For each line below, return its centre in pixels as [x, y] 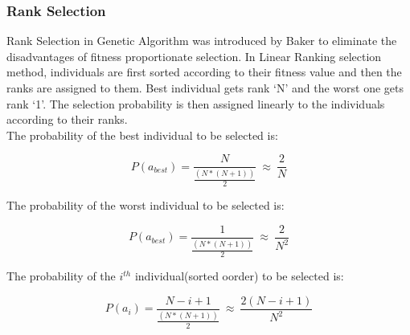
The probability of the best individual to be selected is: [142, 135]
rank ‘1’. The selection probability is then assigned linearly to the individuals [196, 103]
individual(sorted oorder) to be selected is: [239, 276]
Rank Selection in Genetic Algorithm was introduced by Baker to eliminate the [202, 41]
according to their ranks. [67, 119]
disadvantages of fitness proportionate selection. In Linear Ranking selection [194, 56]
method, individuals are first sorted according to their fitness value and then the [204, 72]
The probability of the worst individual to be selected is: [146, 205]
